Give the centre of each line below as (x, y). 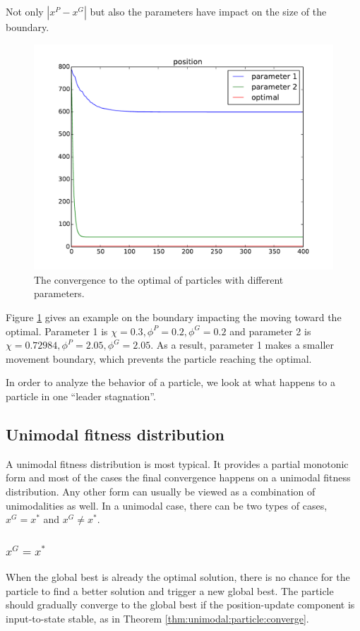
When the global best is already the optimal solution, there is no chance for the (178, 576)
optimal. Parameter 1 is (57, 331)
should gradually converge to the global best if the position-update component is (180, 605)
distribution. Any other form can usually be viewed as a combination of (161, 491)
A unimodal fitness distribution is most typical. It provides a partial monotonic (177, 463)
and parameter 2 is (270, 331)
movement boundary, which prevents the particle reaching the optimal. (159, 358)
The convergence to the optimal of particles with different (159, 279)
